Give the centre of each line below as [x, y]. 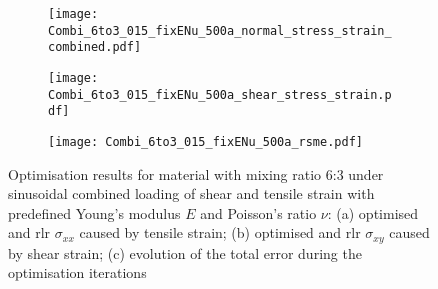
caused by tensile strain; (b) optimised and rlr [220, 232]
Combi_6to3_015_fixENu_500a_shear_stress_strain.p [220, 94]
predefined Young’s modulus [94, 212]
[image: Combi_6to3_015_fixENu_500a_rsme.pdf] [205, 141]
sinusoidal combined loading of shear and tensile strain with [191, 193]
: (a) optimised [373, 212]
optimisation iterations [77, 272]
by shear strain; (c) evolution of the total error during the [185, 252]
